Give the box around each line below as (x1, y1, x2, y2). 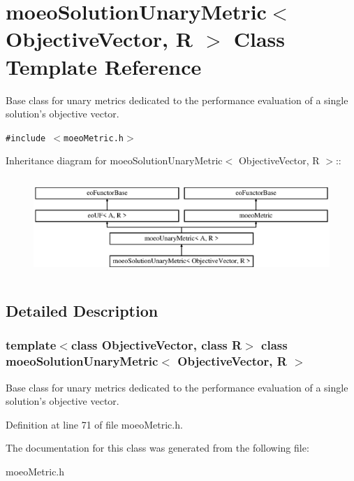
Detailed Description (6, 299, 158, 321)
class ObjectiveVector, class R (71, 336, 242, 354)
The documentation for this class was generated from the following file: (6, 440, 309, 455)
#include (6, 133, 46, 143)
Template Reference (6, 52, 202, 80)
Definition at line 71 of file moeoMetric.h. (6, 417, 183, 431)
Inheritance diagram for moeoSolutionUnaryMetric (6, 153, 223, 168)
